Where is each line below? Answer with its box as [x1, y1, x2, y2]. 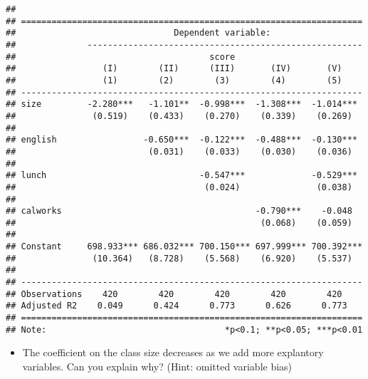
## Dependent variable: [6, 28, 271, 38]
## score [6, 51, 236, 62]
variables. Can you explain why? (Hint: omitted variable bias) [22, 358, 293, 373]
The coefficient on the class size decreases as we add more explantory [22, 345, 324, 360]
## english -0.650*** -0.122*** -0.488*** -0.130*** [6, 135, 357, 145]
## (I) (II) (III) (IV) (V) [6, 63, 342, 74]
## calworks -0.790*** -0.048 [6, 206, 352, 217]
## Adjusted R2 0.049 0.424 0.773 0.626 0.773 [6, 301, 347, 311]
